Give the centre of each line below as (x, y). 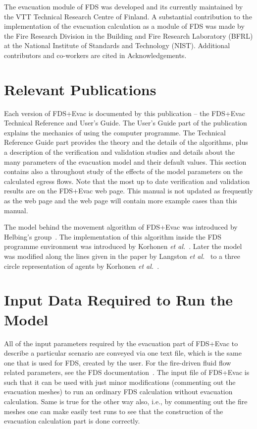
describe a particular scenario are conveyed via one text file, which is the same (123, 353)
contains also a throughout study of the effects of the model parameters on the (123, 171)
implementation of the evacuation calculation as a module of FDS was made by (124, 26)
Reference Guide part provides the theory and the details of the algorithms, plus (126, 142)
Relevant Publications (80, 89)
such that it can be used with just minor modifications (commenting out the (120, 382)
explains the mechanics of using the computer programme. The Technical (115, 132)
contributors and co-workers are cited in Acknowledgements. (95, 55)
